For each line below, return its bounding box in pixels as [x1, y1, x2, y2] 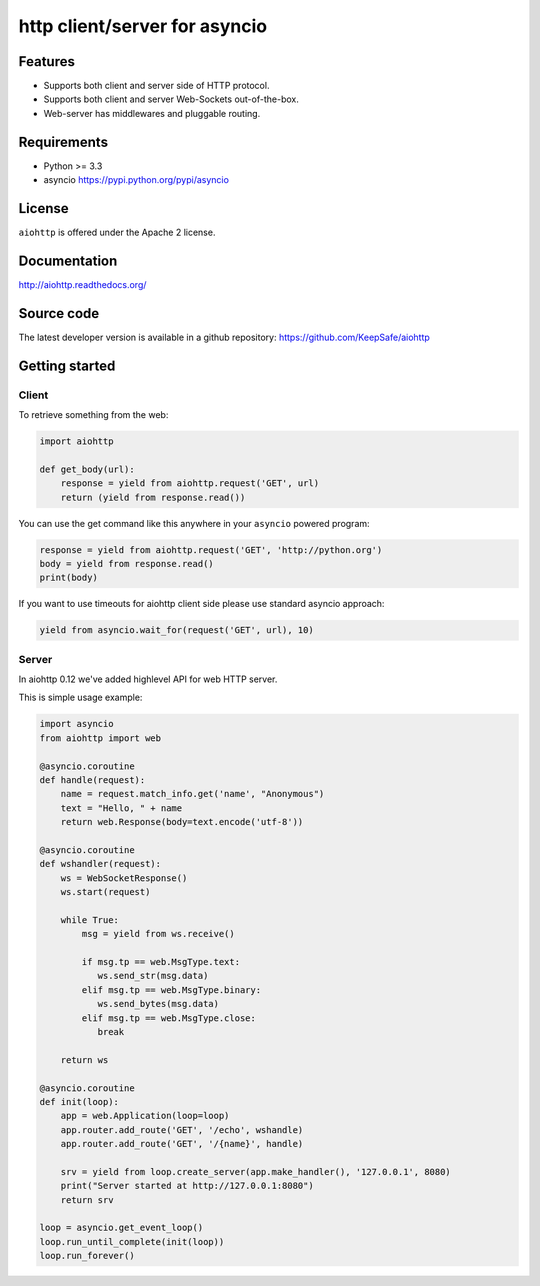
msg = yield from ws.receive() [81, 928, 235, 940]
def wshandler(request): [39, 858, 162, 870]
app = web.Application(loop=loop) [60, 1110, 230, 1122]
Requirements [18, 133, 109, 150]
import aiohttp [39, 436, 114, 447]
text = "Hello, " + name [60, 802, 183, 814]
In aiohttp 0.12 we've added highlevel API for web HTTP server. [18, 673, 278, 685]
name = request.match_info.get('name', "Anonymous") [60, 788, 325, 800]
